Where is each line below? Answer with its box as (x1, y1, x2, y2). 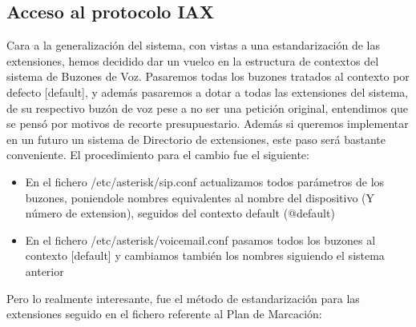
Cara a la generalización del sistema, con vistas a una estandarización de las (6, 37, 381, 54)
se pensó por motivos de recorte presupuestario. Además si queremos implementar (6, 115, 409, 132)
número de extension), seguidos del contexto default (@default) (25, 205, 335, 221)
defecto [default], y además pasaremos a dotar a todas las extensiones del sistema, (6, 83, 409, 100)
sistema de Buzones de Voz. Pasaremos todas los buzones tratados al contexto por (6, 68, 410, 85)
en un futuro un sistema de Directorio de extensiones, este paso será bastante (6, 130, 386, 147)
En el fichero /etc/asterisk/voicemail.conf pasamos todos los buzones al (25, 231, 376, 248)
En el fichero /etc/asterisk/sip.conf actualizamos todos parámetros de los (25, 173, 385, 189)
